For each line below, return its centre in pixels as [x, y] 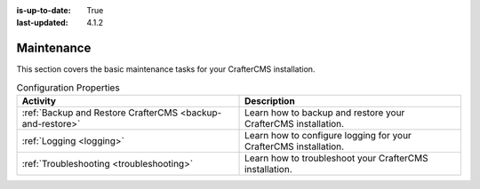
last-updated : [42, 23]
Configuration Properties [68, 87]
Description [270, 101]
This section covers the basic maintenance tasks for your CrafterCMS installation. [166, 69]
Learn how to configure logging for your [328, 136]
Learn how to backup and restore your [325, 113]
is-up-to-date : [44, 10]
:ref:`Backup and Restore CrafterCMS [100, 113]
